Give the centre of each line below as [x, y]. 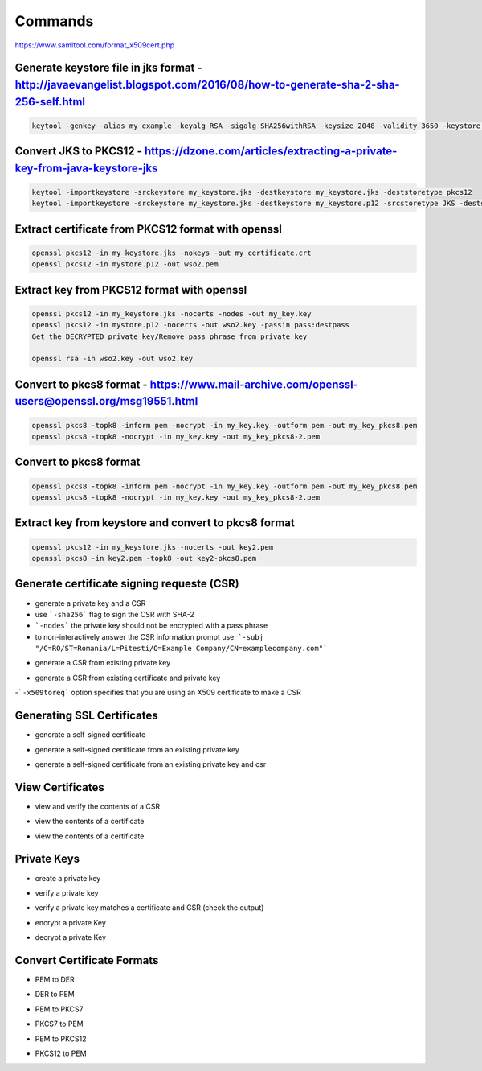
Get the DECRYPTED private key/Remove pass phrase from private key [170, 336]
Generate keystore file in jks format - [108, 68]
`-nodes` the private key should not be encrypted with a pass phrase [151, 626]
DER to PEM [55, 995]
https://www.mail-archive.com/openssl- [254, 384]
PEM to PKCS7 [59, 1009]
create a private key [68, 878]
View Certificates [59, 787]
